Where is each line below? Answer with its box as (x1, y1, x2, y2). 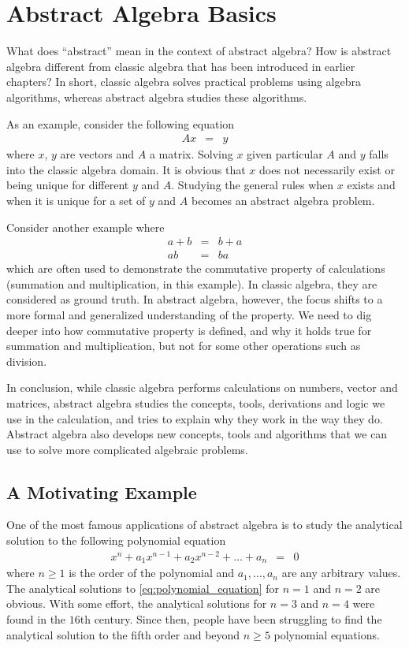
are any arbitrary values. (281, 564, 401, 581)
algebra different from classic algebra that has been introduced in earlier (6, 58, 355, 74)
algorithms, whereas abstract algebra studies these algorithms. (6, 88, 307, 105)
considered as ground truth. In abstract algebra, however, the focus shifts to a (6, 291, 383, 307)
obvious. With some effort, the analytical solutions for (6, 595, 267, 612)
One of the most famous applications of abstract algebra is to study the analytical (6, 516, 403, 533)
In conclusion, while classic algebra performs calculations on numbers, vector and (6, 379, 398, 396)
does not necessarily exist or (259, 161, 395, 177)
